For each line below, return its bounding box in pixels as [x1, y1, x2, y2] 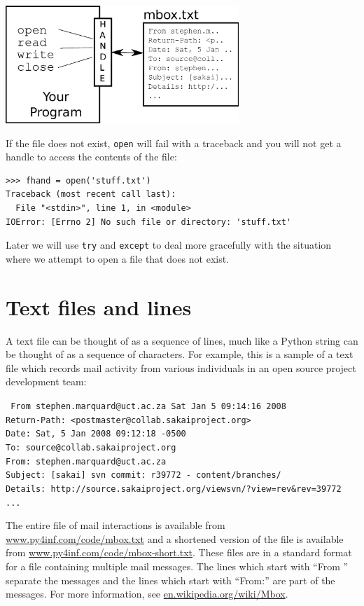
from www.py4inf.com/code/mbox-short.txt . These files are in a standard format [6, 545, 352, 560]
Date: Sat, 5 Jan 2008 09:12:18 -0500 [6, 429, 186, 439]
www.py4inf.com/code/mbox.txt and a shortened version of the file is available [6, 531, 344, 546]
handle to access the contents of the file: [6, 149, 177, 164]
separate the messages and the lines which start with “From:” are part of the [6, 572, 335, 587]
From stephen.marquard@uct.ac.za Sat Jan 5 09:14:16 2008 [10, 401, 286, 411]
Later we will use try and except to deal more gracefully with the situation [6, 237, 332, 252]
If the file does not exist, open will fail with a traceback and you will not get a [6, 135, 342, 150]
